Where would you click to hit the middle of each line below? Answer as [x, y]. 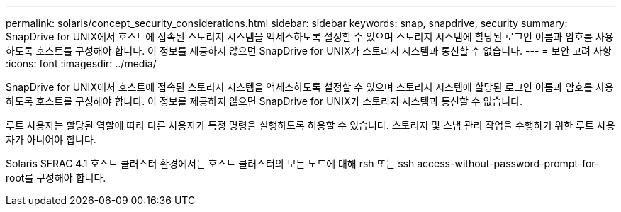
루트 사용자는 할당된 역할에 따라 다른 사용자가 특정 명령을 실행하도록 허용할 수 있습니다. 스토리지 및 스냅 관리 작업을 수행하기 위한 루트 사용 [310, 125]
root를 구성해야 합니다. [56, 178]
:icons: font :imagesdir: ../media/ [81, 63]
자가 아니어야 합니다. [51, 139]
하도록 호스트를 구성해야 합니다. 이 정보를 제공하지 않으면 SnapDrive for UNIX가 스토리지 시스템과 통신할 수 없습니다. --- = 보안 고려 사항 [309, 51]
